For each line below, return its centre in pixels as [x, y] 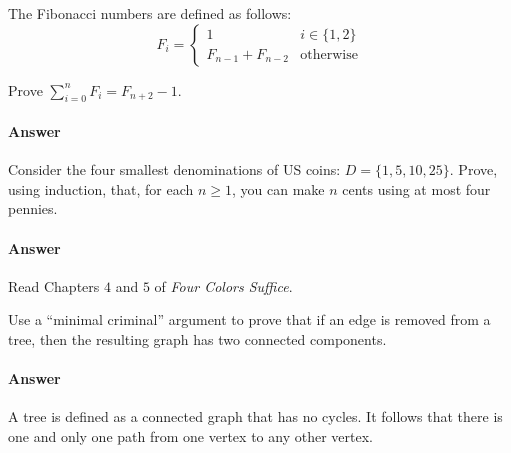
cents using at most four [416, 188]
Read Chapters [54, 285]
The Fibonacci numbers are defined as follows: [150, 13]
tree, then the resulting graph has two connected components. [197, 338]
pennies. [33, 208]
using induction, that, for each [101, 188]
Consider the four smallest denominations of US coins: [174, 169]
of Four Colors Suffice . [223, 285]
